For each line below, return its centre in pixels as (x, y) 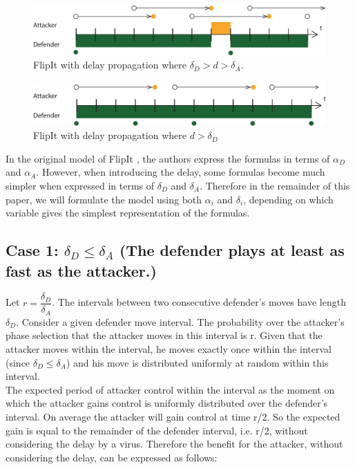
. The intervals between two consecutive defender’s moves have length (199, 302)
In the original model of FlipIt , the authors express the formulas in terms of (168, 158)
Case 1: (32, 250)
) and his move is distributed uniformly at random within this (197, 362)
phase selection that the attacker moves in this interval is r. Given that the (164, 335)
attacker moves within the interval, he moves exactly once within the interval (169, 349)
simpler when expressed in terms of (80, 185)
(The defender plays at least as (232, 250)
